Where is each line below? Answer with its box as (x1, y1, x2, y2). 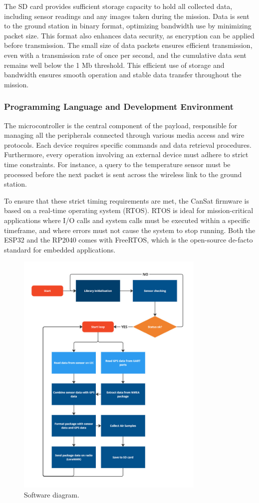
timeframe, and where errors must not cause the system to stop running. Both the (4, 225, 256, 235)
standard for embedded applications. (4, 244, 116, 254)
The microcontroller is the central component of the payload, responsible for (4, 120, 238, 130)
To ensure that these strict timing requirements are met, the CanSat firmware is (4, 195, 249, 206)
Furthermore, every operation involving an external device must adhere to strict (4, 149, 249, 160)
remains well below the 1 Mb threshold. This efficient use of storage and (4, 59, 225, 70)
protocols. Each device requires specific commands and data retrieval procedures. (4, 139, 252, 150)
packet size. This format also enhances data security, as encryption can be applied (4, 30, 255, 40)
